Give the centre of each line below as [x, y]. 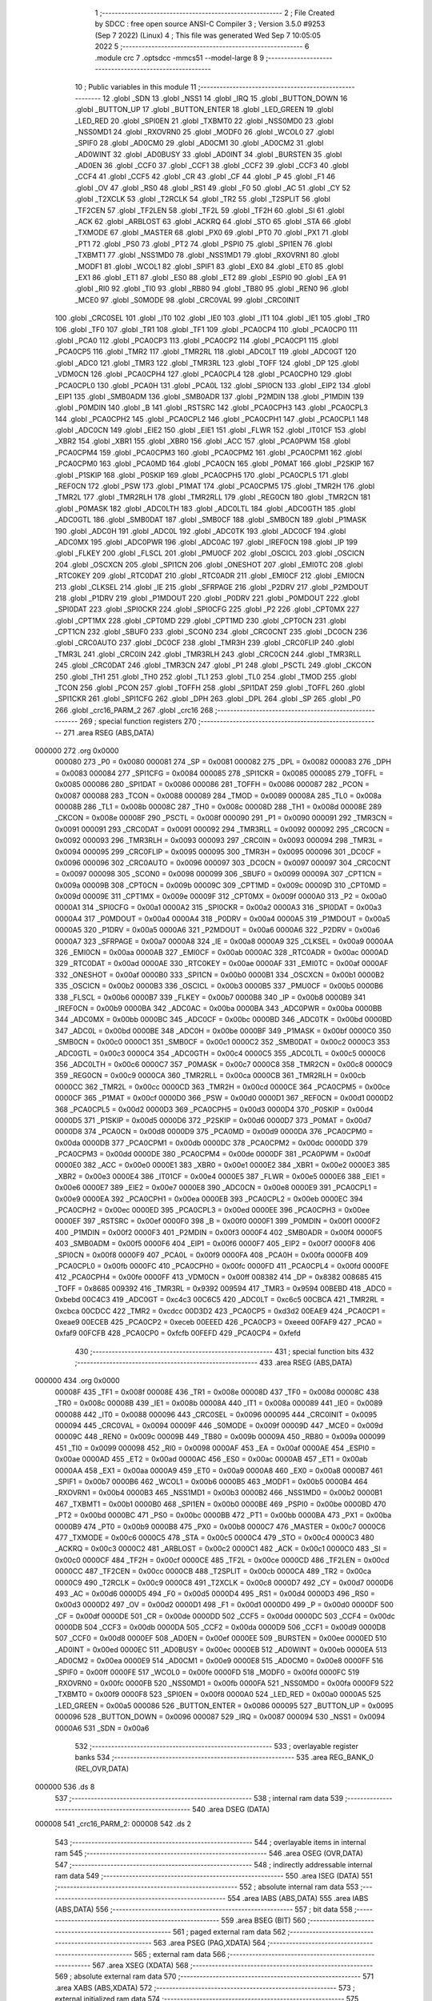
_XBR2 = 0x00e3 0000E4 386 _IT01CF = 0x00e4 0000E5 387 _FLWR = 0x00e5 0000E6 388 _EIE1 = [220, 1176]
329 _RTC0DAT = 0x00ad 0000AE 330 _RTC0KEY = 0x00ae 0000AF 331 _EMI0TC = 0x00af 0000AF [222, 964]
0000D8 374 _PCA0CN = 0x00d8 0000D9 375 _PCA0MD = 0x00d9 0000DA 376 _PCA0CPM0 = [214, 1132]
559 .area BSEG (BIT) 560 [264, 1920]
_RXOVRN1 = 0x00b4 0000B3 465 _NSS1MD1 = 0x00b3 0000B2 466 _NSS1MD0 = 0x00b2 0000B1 [219, 1493]
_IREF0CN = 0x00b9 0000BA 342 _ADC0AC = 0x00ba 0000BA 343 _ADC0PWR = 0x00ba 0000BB [218, 1008]
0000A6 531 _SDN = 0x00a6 [102, 1728]
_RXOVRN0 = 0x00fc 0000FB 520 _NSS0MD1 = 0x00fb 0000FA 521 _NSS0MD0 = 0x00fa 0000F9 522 [224, 1683]
